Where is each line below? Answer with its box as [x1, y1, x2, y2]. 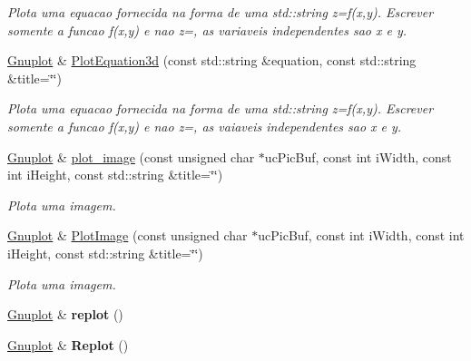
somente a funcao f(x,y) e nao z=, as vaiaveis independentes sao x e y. [7, 116, 402, 135]
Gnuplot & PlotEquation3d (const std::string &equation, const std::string [7, 51, 417, 70]
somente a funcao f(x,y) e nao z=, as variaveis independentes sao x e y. [7, 20, 407, 39]
